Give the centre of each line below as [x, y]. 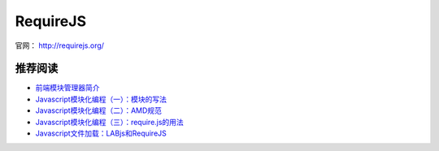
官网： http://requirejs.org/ [60, 45]
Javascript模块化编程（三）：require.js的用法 [110, 122]
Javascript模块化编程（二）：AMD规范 [99, 110]
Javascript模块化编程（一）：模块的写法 [101, 99]
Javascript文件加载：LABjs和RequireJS [101, 133]
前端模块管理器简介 [67, 88]
